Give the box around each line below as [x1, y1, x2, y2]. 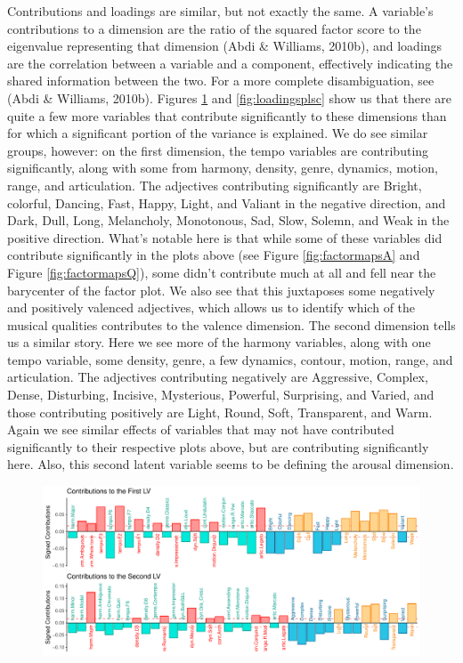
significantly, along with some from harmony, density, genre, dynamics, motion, [7, 158, 438, 177]
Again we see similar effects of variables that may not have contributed [7, 420, 394, 439]
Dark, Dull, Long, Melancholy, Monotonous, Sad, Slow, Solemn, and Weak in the [7, 211, 450, 230]
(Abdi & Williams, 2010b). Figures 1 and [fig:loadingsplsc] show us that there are [7, 88, 452, 107]
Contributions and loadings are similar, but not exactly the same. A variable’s [7, 2, 434, 20]
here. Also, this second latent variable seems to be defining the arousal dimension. [7, 455, 454, 473]
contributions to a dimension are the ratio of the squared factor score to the [7, 19, 421, 37]
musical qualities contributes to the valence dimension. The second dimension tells [7, 315, 456, 334]
